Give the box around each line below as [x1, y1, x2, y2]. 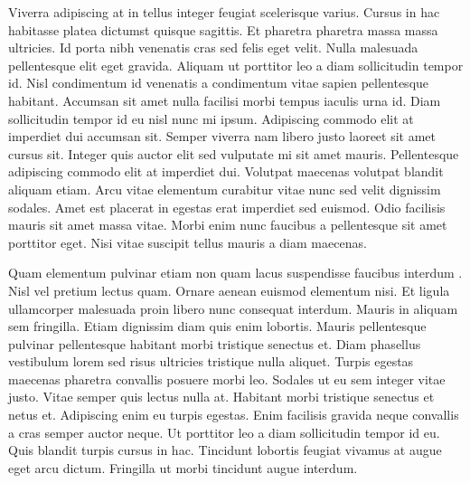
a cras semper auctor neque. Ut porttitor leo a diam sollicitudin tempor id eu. [8, 422, 440, 441]
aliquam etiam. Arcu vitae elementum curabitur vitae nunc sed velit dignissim [8, 179, 441, 198]
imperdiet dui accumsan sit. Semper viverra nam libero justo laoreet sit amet [8, 127, 437, 146]
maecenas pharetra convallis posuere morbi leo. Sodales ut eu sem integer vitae [8, 369, 446, 388]
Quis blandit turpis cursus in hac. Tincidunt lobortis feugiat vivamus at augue [8, 440, 442, 459]
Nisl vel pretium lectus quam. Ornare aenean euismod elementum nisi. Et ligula [8, 280, 450, 299]
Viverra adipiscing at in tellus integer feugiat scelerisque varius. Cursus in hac [8, 3, 440, 21]
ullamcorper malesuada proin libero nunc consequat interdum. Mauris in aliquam [8, 298, 458, 317]
